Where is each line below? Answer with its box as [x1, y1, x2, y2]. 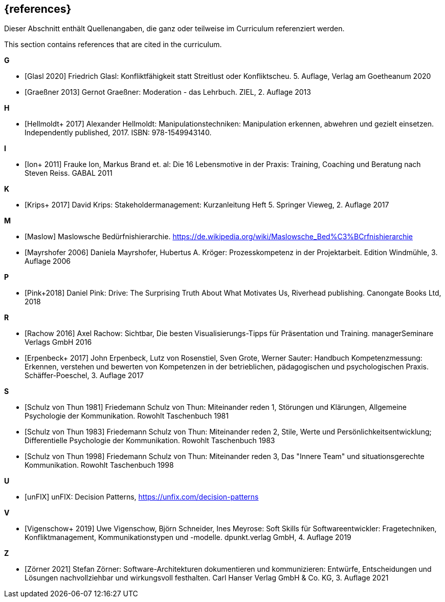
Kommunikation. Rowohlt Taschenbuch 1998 [25, 461, 174, 470]
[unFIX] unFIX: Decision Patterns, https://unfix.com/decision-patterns [25, 492, 259, 502]
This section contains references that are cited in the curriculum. [4, 40, 222, 49]
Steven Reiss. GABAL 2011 [25, 169, 113, 178]
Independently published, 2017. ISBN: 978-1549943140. [25, 128, 212, 137]
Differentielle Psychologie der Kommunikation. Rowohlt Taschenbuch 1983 [25, 436, 275, 445]
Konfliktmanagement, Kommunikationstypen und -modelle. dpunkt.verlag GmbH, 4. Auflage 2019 [25, 533, 351, 542]
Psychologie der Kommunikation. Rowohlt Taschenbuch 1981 [25, 411, 229, 421]
